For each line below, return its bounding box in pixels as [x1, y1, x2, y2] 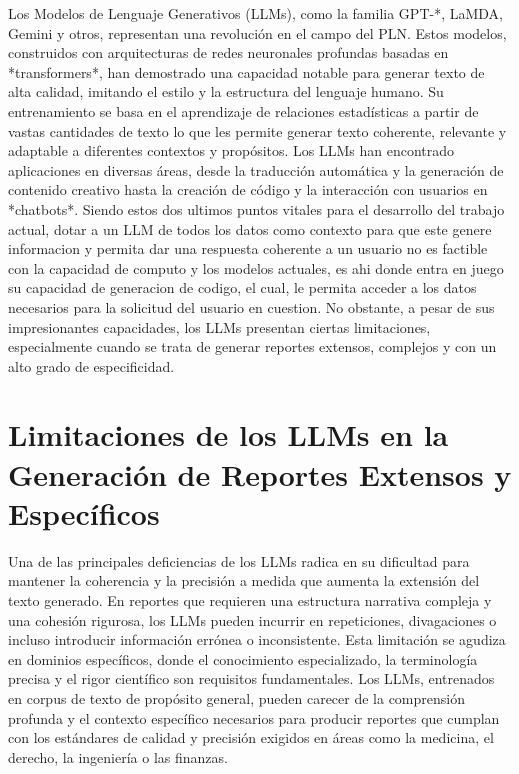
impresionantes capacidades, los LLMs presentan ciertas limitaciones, [8, 316, 431, 337]
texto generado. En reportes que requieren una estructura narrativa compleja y [8, 589, 492, 610]
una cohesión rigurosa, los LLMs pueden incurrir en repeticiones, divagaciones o [8, 609, 497, 630]
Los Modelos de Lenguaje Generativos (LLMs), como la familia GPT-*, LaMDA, [8, 3, 503, 23]
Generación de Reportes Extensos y [8, 453, 512, 494]
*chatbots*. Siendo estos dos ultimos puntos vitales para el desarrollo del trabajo [8, 198, 505, 219]
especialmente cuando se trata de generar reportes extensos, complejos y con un [8, 336, 497, 357]
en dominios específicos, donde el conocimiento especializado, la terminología [8, 648, 478, 669]
